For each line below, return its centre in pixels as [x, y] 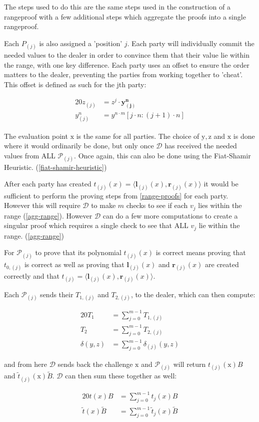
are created [222, 264]
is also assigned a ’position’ [81, 43]
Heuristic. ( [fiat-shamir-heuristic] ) [55, 167]
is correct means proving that [201, 252]
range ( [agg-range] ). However [48, 215]
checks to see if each [157, 205]
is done [244, 136]
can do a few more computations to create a [170, 215]
